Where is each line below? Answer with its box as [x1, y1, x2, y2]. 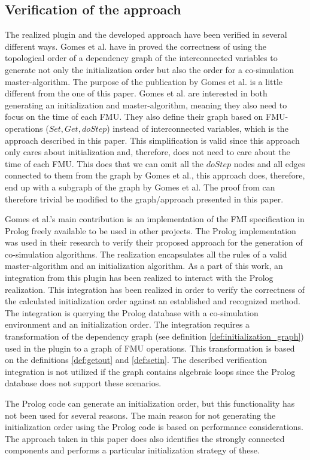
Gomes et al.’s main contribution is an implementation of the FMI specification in [5, 213, 305, 225]
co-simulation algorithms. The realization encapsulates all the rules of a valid [5, 247, 287, 260]
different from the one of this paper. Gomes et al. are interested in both [5, 87, 268, 99]
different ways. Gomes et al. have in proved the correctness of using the [5, 40, 266, 52]
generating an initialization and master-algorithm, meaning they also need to [5, 98, 287, 111]
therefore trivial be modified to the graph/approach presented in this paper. [5, 192, 284, 205]
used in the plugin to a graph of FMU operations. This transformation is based [5, 341, 295, 354]
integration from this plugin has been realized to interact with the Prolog [5, 271, 273, 284]
